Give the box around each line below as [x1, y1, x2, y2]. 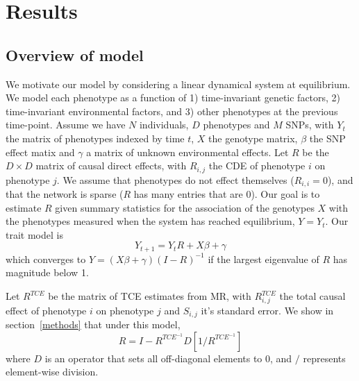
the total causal [279, 289, 346, 303]
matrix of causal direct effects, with [35, 158, 187, 173]
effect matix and [6, 144, 75, 159]
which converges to [6, 251, 86, 266]
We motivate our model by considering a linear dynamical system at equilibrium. [6, 76, 351, 91]
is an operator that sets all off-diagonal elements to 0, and [44, 350, 292, 365]
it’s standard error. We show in [201, 303, 334, 317]
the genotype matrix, [208, 130, 298, 145]
